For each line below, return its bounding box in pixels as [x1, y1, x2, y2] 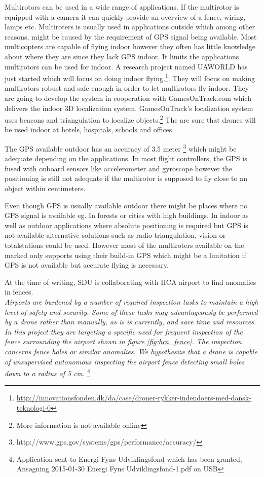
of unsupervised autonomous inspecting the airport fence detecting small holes [5, 356, 245, 366]
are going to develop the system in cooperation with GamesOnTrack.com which [5, 93, 251, 103]
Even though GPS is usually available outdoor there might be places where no [5, 200, 248, 210]
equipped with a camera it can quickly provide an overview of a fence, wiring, [5, 11, 246, 22]
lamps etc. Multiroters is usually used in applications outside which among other [5, 21, 255, 32]
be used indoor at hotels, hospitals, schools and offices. [5, 124, 174, 135]
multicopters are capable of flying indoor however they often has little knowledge [5, 41, 255, 52]
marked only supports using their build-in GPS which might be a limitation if [5, 249, 246, 260]
